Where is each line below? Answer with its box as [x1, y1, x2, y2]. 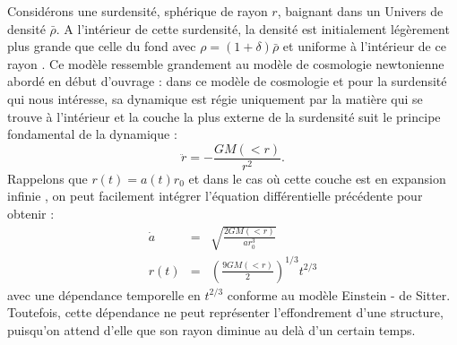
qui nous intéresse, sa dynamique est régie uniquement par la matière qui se [7, 89, 423, 108]
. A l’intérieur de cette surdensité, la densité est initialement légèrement [56, 19, 450, 38]
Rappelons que [7, 168, 88, 187]
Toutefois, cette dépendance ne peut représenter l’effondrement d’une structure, [7, 303, 444, 322]
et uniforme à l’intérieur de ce [282, 37, 446, 56]
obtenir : [7, 204, 55, 222]
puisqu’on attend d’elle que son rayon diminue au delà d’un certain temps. [7, 320, 416, 339]
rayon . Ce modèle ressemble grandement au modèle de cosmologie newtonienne [7, 54, 444, 73]
